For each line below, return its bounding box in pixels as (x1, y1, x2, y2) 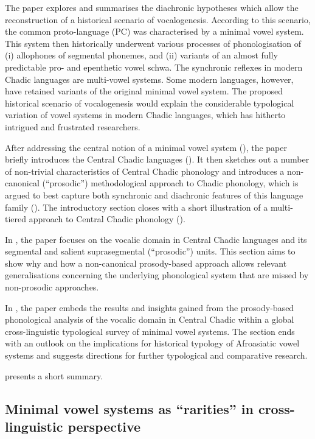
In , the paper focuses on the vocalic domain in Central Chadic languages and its (5, 233, 307, 245)
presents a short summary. (5, 369, 103, 382)
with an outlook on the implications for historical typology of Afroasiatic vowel (5, 337, 300, 349)
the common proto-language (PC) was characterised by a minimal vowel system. (5, 25, 304, 38)
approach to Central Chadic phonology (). (29, 212, 185, 225)
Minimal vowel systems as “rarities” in (5, 399, 254, 418)
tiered (5, 212, 27, 225)
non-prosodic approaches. (5, 281, 99, 293)
